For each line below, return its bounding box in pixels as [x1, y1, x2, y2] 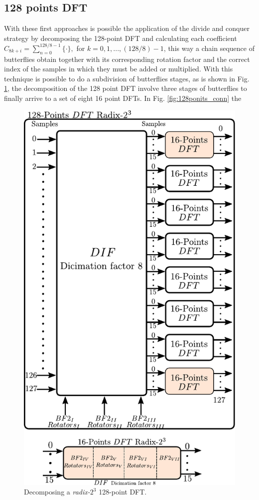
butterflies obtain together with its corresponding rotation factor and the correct [4, 53, 250, 64]
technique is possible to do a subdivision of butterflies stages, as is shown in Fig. [4, 73, 250, 83]
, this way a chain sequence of [163, 42, 255, 53]
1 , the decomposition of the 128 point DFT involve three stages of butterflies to [4, 83, 247, 93]
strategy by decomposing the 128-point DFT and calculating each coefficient [4, 32, 237, 43]
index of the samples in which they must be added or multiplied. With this [4, 63, 233, 74]
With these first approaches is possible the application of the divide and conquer [4, 23, 250, 33]
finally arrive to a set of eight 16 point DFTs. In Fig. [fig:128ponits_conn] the [4, 93, 242, 103]
